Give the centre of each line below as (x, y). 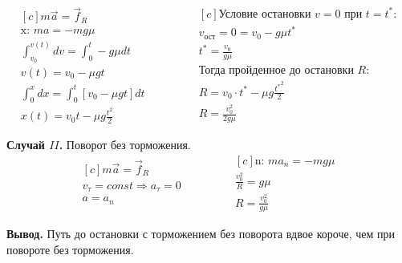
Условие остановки (265, 14)
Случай (26, 145)
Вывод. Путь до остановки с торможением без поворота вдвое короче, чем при (201, 234)
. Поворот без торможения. (125, 145)
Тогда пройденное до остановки (276, 70)
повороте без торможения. (70, 249)
